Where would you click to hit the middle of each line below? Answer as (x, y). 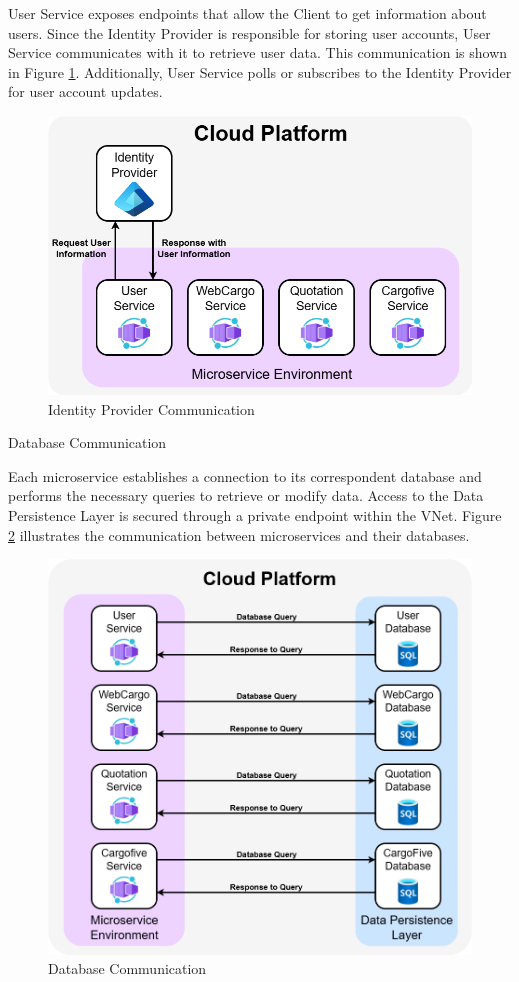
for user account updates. (85, 91)
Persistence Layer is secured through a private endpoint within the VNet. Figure (255, 515)
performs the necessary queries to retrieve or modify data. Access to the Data (246, 495)
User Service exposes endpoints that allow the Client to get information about (247, 13)
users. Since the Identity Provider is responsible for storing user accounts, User (249, 32)
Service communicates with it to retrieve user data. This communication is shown (258, 52)
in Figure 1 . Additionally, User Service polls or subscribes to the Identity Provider (260, 71)
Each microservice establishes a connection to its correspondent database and (245, 475)
